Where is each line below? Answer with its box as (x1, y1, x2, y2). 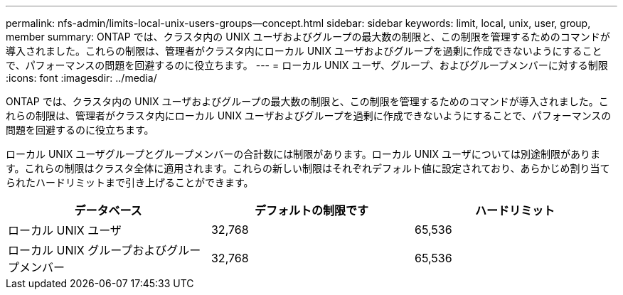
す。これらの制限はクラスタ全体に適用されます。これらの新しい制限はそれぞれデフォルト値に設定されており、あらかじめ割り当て (6, 162, 610, 174)
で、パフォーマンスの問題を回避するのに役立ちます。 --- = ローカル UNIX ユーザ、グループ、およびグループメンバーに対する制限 (6, 59, 608, 71)
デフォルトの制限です (254, 203, 368, 218)
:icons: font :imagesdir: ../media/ (6, 72, 157, 84)
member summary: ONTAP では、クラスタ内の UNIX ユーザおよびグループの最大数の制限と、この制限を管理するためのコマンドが (6, 31, 610, 43)
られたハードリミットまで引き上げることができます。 (6, 176, 254, 188)
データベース (74, 203, 142, 218)
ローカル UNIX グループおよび (8, 243, 167, 257)
